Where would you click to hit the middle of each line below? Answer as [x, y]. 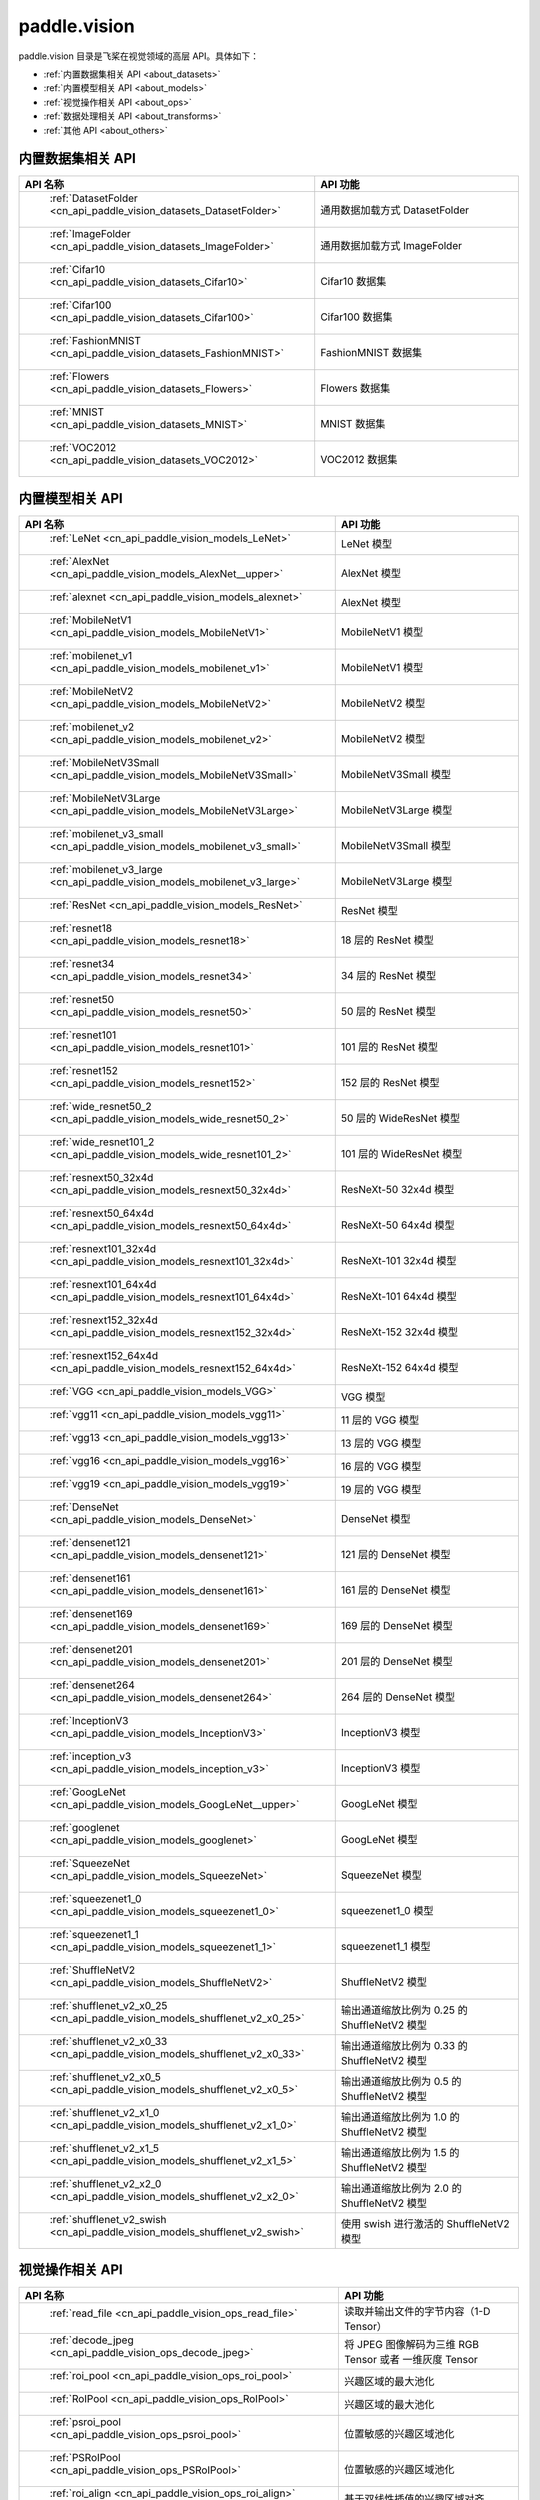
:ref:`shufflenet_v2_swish [108, 2219]
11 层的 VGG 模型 [380, 1420]
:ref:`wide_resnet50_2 [100, 1106]
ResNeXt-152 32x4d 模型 [399, 1332]
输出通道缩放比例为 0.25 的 [404, 2010]
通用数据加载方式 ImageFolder [391, 246]
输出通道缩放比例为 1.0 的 [400, 2117]
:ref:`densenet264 [92, 1685]
